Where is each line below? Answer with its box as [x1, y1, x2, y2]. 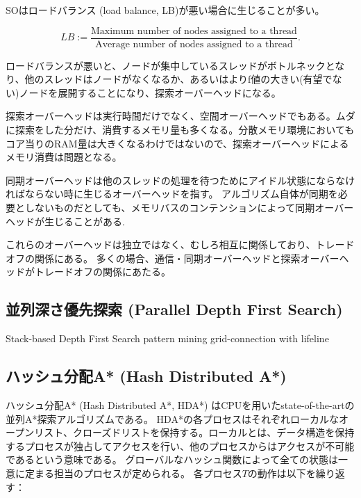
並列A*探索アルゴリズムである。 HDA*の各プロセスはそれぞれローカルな [6, 411, 339, 426]
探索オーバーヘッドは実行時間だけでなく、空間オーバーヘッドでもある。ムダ [6, 109, 355, 123]
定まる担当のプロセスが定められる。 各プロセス [24, 465, 242, 480]
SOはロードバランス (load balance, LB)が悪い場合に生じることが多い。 [6, 3, 325, 17]
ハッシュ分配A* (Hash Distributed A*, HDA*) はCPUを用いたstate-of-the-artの [6, 397, 355, 412]
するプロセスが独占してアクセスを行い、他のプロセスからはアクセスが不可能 [6, 438, 355, 453]
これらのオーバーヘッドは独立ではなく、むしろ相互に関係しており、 [6, 237, 316, 252]
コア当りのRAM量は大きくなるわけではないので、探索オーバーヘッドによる [6, 136, 349, 150]
